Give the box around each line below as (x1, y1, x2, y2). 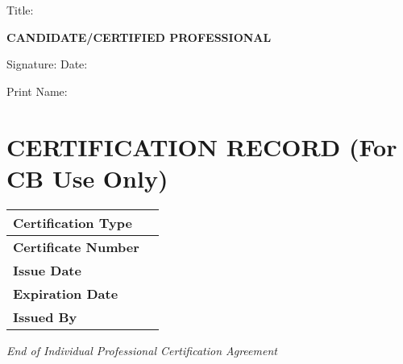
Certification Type (13, 213, 132, 232)
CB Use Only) (6, 161, 168, 194)
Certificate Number (13, 237, 139, 256)
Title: (6, 2, 34, 18)
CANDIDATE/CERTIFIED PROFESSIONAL (6, 28, 272, 45)
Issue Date (13, 260, 81, 279)
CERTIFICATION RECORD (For (6, 130, 397, 163)
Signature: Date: (6, 56, 88, 72)
